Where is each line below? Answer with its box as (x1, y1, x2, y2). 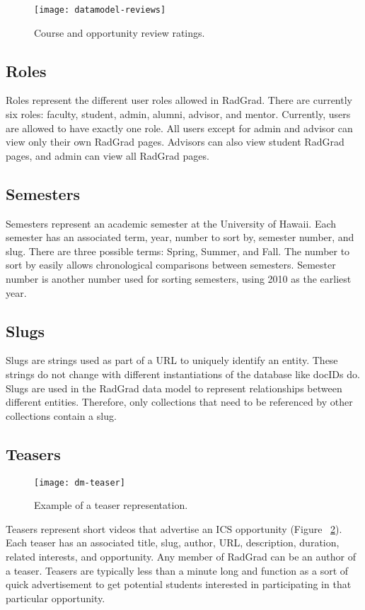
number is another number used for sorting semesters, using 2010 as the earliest (6, 271, 352, 286)
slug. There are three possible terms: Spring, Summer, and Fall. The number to (6, 243, 350, 258)
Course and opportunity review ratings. (34, 25, 205, 40)
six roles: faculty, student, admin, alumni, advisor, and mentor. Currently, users (6, 107, 351, 122)
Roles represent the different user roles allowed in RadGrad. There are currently (6, 93, 352, 107)
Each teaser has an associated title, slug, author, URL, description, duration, (6, 535, 340, 550)
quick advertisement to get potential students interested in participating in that (6, 577, 352, 592)
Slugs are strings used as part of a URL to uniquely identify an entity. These (6, 353, 338, 368)
